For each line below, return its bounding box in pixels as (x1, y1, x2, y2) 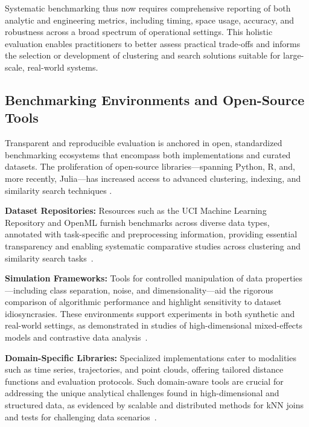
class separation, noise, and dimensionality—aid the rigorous (49, 283, 273, 296)
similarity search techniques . (5, 184, 112, 196)
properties (265, 272, 303, 284)
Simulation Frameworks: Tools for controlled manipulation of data (5, 272, 263, 284)
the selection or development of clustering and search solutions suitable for (5, 49, 281, 62)
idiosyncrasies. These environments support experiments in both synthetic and (5, 307, 295, 319)
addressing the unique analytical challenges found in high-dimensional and (5, 387, 279, 399)
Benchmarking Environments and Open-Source (5, 90, 305, 109)
